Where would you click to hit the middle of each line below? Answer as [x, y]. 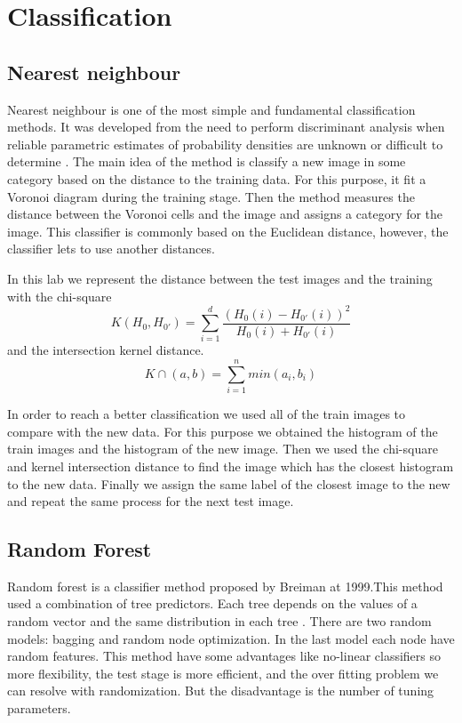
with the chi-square [60, 296]
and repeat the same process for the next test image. [151, 501]
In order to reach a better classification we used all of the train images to [207, 414]
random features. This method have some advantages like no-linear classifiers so [224, 656]
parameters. [39, 708]
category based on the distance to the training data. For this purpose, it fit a [217, 178]
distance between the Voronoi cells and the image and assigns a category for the [225, 214]
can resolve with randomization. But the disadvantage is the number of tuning [221, 691]
